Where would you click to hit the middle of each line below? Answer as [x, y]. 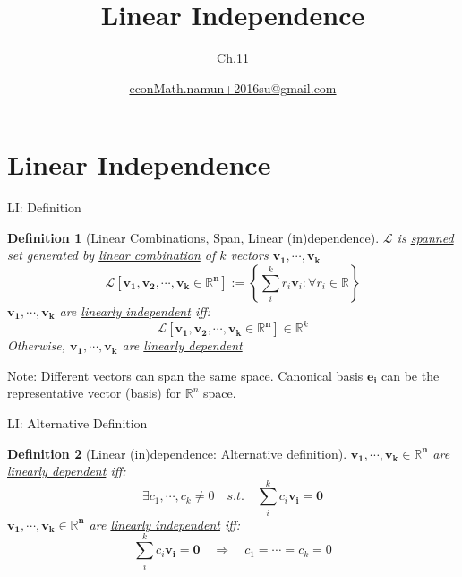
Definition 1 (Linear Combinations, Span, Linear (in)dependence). [193, 237]
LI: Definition [44, 207]
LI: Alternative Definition [77, 422]
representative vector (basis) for [94, 393]
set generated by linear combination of [111, 255]
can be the [410, 375]
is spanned [425, 237]
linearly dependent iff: [67, 471]
